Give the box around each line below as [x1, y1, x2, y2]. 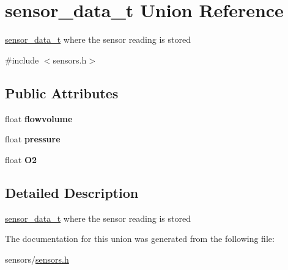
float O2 [5, 153, 37, 166]
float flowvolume [5, 112, 73, 125]
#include [5, 53, 39, 66]
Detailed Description [5, 183, 139, 202]
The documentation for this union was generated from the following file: [5, 232, 275, 245]
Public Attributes [5, 83, 119, 102]
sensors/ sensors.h [5, 252, 69, 265]
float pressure [5, 133, 61, 145]
